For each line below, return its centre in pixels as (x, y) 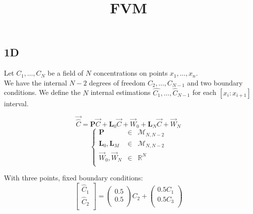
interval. (16, 103)
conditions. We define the (42, 92)
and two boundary (215, 82)
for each (204, 92)
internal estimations (121, 92)
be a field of (65, 73)
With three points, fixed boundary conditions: (74, 178)
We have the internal (36, 82)
